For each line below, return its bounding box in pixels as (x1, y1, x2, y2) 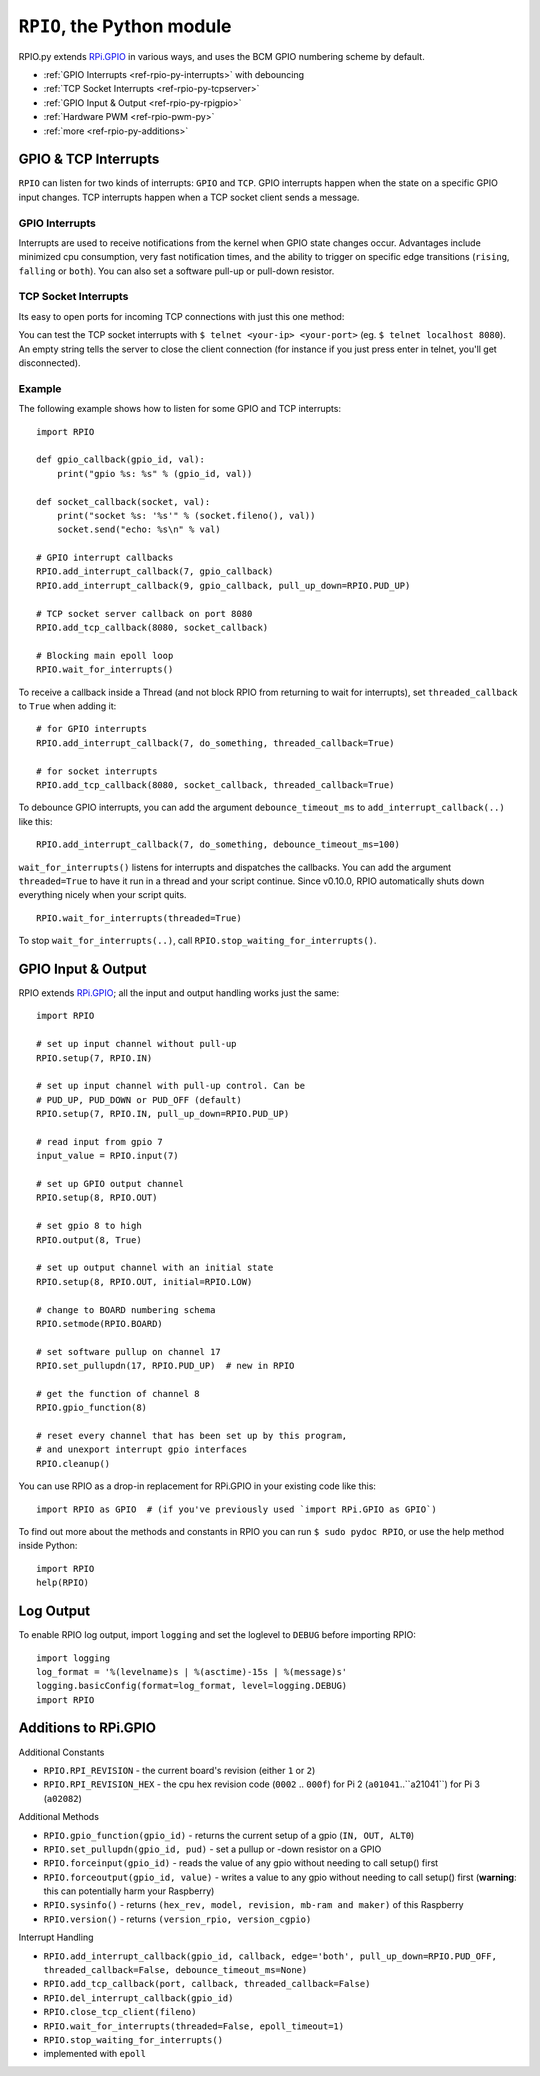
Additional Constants (18, 1746, 105, 1758)
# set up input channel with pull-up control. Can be (36, 1080, 305, 1092)
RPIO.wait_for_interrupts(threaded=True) (36, 912, 242, 924)
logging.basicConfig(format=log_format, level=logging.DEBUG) (36, 1680, 348, 1692)
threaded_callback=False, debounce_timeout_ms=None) (43, 1965, 308, 1976)
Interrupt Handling (18, 1931, 94, 1944)
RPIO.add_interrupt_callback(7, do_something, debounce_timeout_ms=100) (36, 839, 400, 850)
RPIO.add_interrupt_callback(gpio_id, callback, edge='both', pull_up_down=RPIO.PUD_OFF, (43, 1950, 497, 1962)
